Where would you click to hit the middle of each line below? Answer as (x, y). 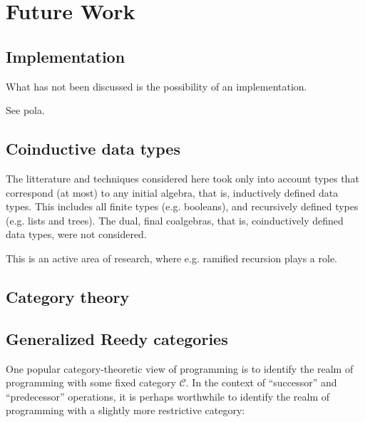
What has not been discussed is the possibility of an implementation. (156, 86)
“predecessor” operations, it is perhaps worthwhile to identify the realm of (168, 396)
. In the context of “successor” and (261, 382)
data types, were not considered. (76, 234)
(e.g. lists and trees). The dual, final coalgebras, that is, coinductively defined (175, 220)
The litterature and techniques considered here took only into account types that (182, 178)
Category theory (68, 296)
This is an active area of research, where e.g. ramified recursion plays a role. (171, 258)
